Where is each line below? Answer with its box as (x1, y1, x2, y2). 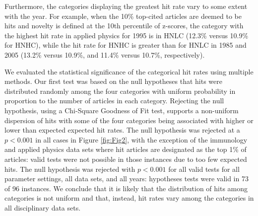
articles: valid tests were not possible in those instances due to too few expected (4, 153, 247, 164)
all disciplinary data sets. (4, 202, 81, 213)
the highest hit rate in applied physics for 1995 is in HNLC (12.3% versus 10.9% (4, 30, 249, 40)
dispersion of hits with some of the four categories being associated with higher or (4, 115, 254, 125)
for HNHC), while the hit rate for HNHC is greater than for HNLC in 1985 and (4, 40, 247, 50)
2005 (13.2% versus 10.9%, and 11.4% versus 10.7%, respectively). (4, 49, 205, 60)
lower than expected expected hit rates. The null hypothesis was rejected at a (4, 125, 240, 135)
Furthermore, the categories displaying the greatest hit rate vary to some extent (4, 1, 248, 11)
